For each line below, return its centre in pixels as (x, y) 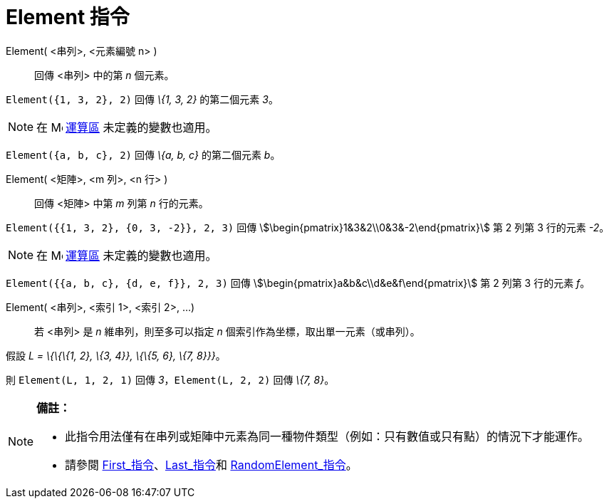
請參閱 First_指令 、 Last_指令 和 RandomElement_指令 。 (211, 464)
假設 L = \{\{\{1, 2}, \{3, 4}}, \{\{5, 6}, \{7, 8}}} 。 (116, 355)
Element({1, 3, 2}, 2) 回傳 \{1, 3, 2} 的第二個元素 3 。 (142, 99)
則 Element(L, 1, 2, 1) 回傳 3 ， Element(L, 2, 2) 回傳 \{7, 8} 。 (170, 379)
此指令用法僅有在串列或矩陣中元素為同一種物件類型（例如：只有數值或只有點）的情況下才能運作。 (327, 436)
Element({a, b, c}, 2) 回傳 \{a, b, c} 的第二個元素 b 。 (143, 154)
